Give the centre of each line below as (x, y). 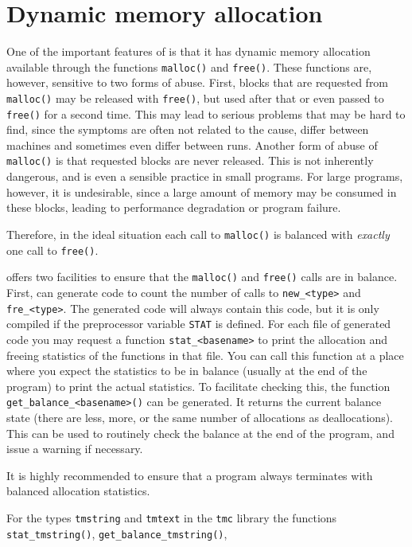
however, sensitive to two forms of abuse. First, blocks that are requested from (198, 82)
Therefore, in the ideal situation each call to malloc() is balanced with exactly (198, 234)
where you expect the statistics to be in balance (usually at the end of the (187, 371)
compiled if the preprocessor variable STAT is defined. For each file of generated (199, 324)
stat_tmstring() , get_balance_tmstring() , (117, 533)
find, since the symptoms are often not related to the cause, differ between (188, 129)
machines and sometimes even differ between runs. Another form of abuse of (192, 145)
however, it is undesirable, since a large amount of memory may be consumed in (202, 191)
